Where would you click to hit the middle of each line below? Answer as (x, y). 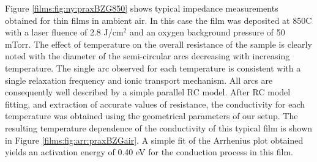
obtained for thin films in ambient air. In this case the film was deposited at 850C (158, 20)
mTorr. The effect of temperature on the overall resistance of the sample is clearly (158, 44)
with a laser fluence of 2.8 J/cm (64, 32)
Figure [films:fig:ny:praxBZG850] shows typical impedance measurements (142, 8)
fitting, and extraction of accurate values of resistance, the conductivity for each (155, 104)
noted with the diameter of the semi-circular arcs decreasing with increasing (147, 56)
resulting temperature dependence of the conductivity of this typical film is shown (159, 127)
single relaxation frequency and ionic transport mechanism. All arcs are (139, 80)
